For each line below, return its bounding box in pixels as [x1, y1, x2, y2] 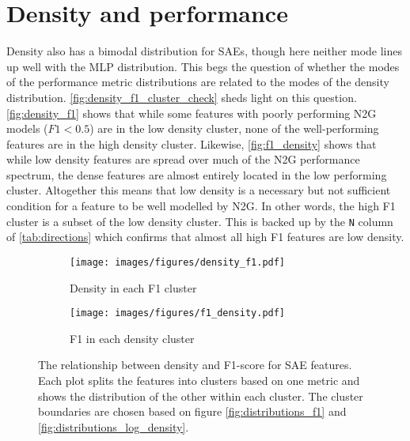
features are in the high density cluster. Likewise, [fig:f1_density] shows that [6, 135, 377, 152]
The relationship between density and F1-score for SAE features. [38, 356, 352, 373]
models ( [6, 120, 48, 137]
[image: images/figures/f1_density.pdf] [70, 307, 286, 319]
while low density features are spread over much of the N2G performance [6, 151, 360, 168]
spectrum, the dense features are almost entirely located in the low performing [6, 166, 387, 183]
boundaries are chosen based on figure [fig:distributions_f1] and [38, 403, 347, 420]
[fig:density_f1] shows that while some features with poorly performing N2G [6, 104, 377, 121]
